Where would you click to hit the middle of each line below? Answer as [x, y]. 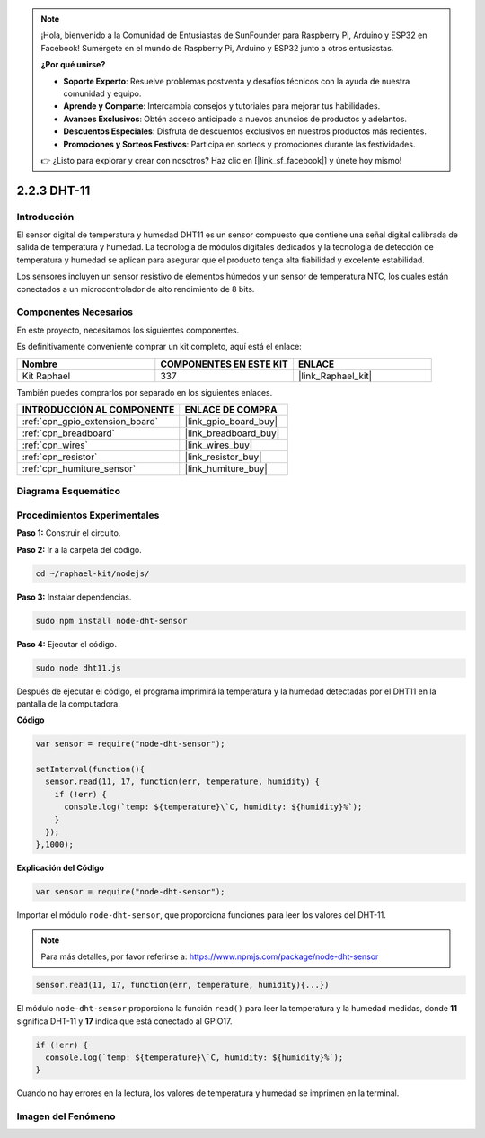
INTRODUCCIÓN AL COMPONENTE [98, 409]
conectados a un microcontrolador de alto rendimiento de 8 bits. [136, 289]
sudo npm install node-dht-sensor [111, 621]
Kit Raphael [46, 376]
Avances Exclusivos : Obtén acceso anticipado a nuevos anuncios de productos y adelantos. [235, 119]
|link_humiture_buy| [226, 468]
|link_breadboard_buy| [232, 433]
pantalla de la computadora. [68, 703]
